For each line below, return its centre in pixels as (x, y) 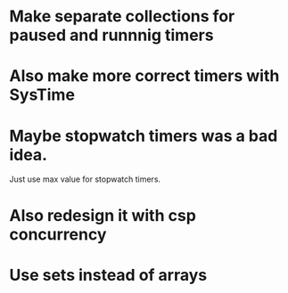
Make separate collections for (122, 16)
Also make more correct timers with (144, 76)
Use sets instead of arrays (108, 275)
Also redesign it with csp (103, 215)
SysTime (42, 95)
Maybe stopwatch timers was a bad (144, 136)
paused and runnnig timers (111, 35)
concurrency (58, 234)
